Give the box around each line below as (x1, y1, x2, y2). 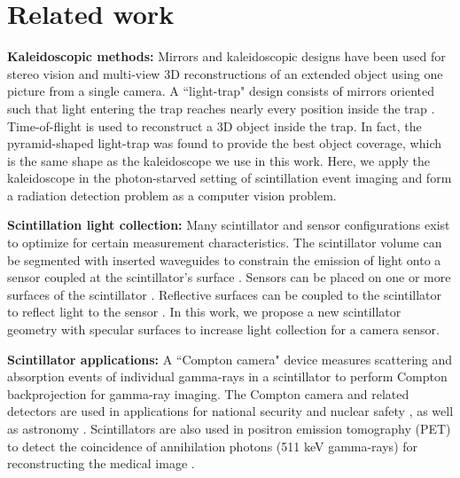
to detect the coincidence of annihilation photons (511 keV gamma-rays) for (7, 436, 418, 455)
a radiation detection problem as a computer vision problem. (7, 185, 337, 204)
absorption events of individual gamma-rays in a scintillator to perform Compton (7, 367, 448, 386)
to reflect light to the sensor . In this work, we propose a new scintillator (7, 302, 402, 321)
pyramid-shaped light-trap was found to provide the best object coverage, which (7, 134, 442, 153)
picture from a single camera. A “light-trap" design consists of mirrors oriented (7, 82, 434, 100)
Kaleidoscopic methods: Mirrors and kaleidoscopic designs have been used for (7, 47, 446, 66)
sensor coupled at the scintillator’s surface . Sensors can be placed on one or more (7, 268, 451, 286)
